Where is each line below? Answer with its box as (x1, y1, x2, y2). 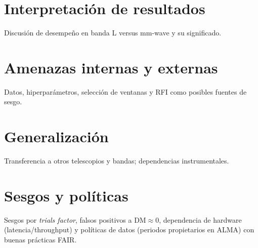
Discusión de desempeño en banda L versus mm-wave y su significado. (4, 27, 222, 38)
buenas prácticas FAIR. (4, 234, 77, 245)
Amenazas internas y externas (4, 57, 218, 77)
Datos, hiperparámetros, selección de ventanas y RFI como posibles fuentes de (4, 86, 247, 97)
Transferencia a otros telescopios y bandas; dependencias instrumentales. (4, 155, 229, 166)
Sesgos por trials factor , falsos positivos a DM (4, 214, 146, 225)
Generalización (4, 126, 109, 147)
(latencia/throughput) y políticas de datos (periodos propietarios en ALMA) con (4, 224, 254, 235)
